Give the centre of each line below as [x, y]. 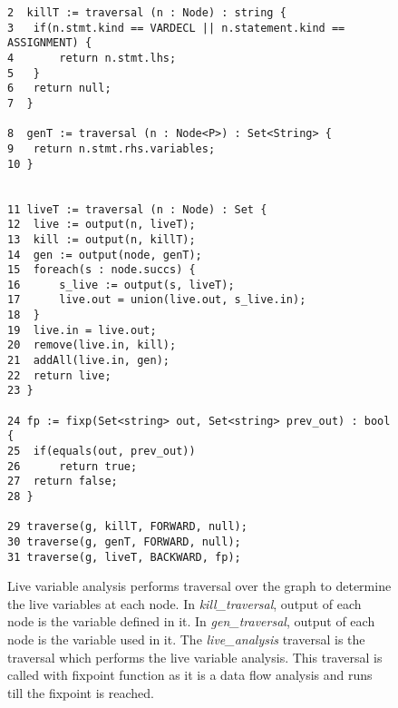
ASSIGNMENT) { [50, 43]
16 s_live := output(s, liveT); [121, 285]
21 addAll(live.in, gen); [88, 361]
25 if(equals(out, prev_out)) [102, 452]
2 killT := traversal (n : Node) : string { [147, 13]
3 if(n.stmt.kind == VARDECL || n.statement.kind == [176, 28]
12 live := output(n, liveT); [102, 225]
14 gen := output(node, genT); [105, 255]
